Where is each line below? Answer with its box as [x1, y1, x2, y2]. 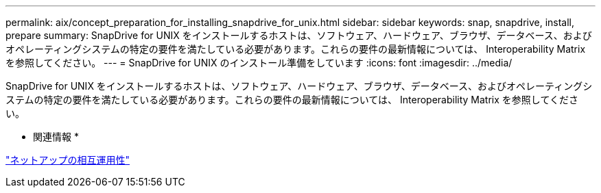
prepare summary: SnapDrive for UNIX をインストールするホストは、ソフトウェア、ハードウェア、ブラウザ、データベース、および [5, 29, 592, 41]
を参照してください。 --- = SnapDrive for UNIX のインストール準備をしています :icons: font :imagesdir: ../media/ [5, 57, 512, 68]
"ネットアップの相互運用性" [5, 154, 130, 166]
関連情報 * [33, 131, 79, 142]
